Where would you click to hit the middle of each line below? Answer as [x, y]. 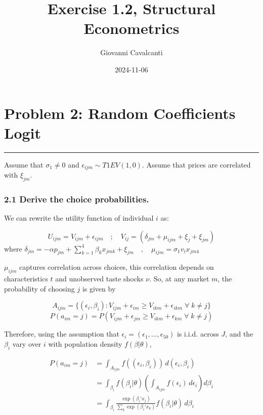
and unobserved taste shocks [99, 279]
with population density [85, 344]
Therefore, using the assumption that [62, 334]
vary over [27, 344]
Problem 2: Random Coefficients [120, 113]
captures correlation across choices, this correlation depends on [116, 267]
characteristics [26, 279]
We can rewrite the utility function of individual [79, 218]
